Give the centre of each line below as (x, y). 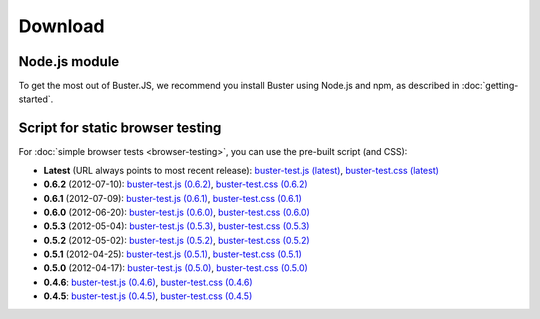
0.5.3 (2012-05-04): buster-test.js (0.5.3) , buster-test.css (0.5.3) (176, 226)
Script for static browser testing (120, 128)
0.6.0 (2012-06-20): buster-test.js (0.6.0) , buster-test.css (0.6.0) (176, 212)
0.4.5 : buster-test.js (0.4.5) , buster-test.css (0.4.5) (148, 296)
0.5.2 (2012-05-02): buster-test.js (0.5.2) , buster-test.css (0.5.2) (176, 240)
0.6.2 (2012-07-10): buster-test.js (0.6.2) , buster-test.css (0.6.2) (176, 184)
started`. (36, 99)
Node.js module (69, 61)
